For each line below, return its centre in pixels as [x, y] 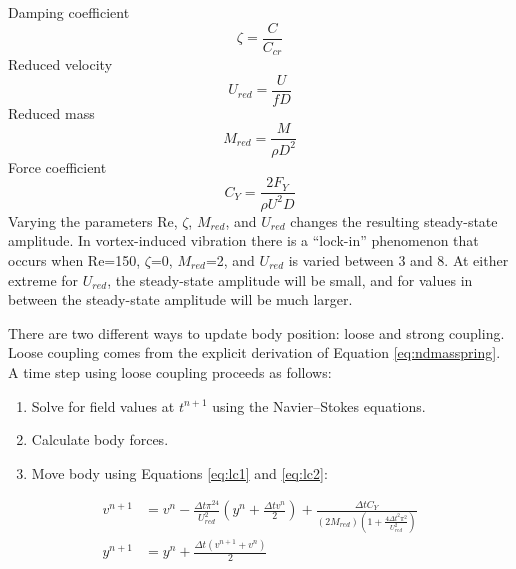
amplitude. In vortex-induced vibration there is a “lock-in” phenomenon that [243, 240]
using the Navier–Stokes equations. [319, 405]
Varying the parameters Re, [93, 220]
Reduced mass [51, 112]
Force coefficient [57, 166]
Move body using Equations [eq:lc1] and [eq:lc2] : [179, 472]
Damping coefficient [69, 12]
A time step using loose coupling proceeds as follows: [170, 371]
